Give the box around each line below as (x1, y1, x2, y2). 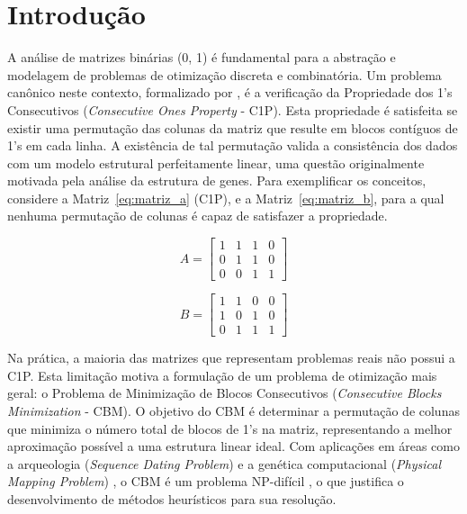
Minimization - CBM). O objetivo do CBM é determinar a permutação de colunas (7, 401, 460, 420)
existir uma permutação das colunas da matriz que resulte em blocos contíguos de (7, 118, 458, 137)
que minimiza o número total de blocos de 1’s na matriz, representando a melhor (7, 419, 453, 437)
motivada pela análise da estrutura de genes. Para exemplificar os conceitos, (7, 171, 427, 190)
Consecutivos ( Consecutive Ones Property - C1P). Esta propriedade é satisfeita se (7, 100, 458, 119)
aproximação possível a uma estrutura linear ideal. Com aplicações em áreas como (7, 437, 460, 455)
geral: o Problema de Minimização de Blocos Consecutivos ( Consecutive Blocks (7, 383, 442, 402)
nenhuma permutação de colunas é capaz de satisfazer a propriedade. (7, 206, 388, 225)
